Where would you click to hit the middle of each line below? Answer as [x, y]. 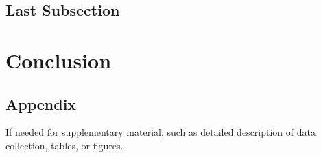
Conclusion [59, 60]
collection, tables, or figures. [64, 145]
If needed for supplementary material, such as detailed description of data [160, 132]
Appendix [41, 103]
